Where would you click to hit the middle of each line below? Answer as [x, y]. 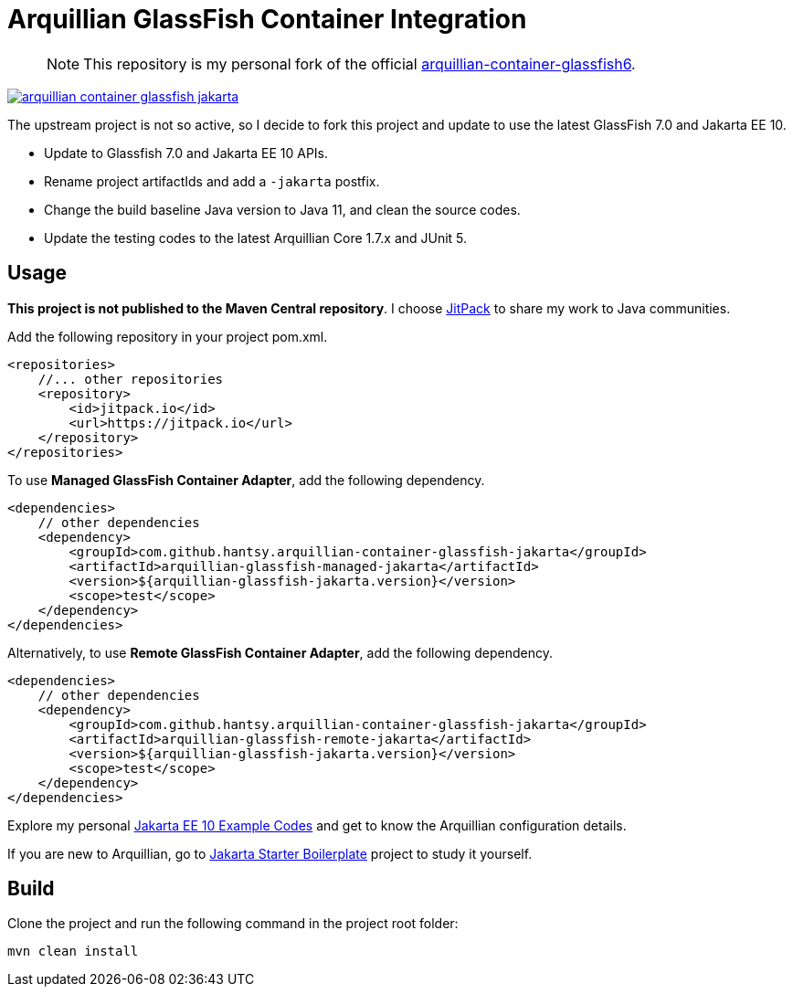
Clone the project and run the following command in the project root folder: [233, 924]
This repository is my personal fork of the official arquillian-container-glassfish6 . [359, 63]
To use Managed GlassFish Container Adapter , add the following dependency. [246, 480]
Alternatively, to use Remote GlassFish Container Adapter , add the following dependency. [280, 652]
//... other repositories [131, 379]
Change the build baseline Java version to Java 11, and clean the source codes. [282, 209]
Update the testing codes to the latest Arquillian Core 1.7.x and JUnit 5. [256, 238]
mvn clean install [73, 952]
